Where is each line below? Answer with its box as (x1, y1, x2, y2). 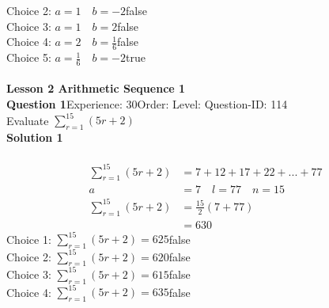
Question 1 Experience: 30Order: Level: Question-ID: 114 (6, 96, 288, 112)
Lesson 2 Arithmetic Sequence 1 (6, 80, 186, 97)
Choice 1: (6, 230, 51, 247)
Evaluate (6, 112, 49, 128)
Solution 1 (6, 128, 63, 145)
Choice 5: (6, 49, 51, 66)
